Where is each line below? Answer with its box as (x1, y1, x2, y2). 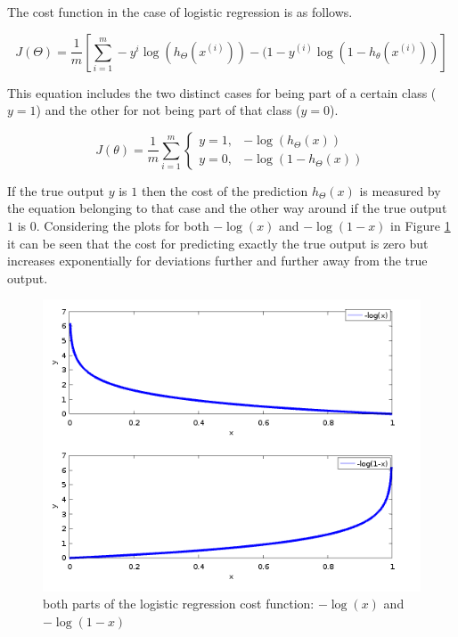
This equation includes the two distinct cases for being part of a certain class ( (7, 83, 437, 102)
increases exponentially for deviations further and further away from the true (7, 251, 428, 270)
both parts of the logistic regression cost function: (43, 594, 315, 613)
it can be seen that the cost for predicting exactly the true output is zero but (7, 233, 429, 252)
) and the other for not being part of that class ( (36, 101, 301, 119)
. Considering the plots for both (36, 216, 209, 234)
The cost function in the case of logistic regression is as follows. (7, 3, 353, 20)
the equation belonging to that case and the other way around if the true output (7, 199, 447, 217)
